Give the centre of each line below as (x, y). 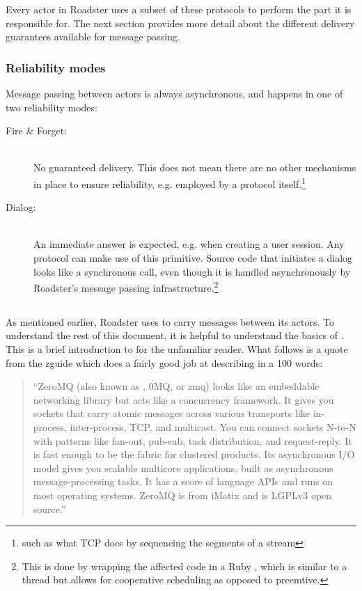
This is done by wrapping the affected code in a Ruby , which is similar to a (184, 566)
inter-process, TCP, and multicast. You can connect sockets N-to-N (213, 426)
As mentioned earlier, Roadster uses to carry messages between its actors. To (170, 321)
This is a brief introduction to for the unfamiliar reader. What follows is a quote (177, 349)
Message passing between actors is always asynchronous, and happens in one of (174, 93)
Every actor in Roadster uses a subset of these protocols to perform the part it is (179, 9)
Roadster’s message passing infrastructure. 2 (126, 286)
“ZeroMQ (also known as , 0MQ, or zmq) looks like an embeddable (176, 386)
